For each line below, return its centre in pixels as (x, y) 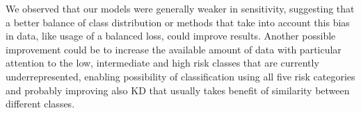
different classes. (40, 104)
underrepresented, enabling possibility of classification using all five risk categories (180, 76)
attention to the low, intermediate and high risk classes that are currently (162, 63)
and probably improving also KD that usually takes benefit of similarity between (178, 90)
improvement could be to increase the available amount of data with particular (174, 49)
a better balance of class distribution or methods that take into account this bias (178, 22)
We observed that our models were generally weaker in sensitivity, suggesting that (180, 8)
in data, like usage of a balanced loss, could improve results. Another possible (171, 36)
